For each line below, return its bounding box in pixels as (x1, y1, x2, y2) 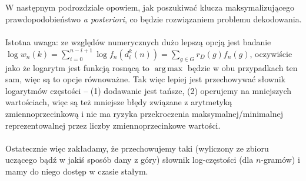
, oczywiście (250, 47, 292, 59)
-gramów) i (261, 153, 300, 166)
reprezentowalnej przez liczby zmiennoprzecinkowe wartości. (5, 119, 221, 131)
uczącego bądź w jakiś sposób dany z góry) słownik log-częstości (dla (5, 153, 254, 166)
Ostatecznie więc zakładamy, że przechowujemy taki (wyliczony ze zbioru (5, 142, 269, 154)
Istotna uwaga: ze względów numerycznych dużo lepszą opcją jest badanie (5, 35, 271, 48)
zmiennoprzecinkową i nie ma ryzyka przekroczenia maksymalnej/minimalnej (5, 108, 283, 120)
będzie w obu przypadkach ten (187, 61, 298, 73)
